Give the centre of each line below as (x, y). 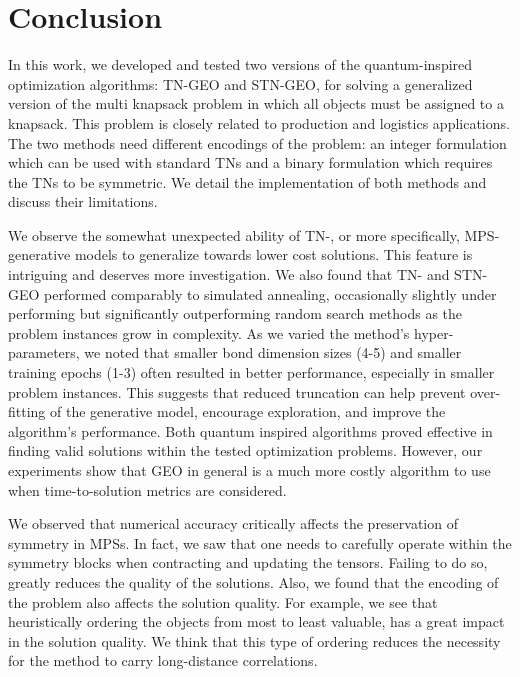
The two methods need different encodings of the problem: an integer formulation (257, 142)
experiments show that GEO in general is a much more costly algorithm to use (249, 470)
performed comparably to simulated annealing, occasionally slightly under (270, 293)
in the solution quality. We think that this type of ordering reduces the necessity (254, 640)
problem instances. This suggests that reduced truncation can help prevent (237, 391)
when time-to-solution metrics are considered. (147, 489)
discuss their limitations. (83, 201)
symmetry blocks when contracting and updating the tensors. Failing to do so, (248, 562)
